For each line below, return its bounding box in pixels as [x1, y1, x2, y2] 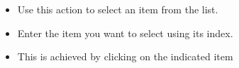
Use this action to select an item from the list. [17, 2, 218, 16]
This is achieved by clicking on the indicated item [17, 49, 233, 64]
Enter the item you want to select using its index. [17, 25, 233, 40]
